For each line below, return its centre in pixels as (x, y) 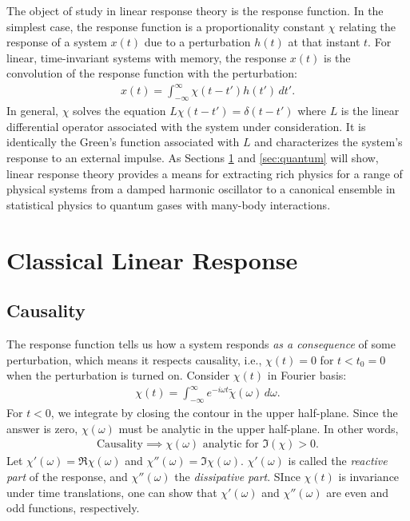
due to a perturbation (197, 42)
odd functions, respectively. (73, 508)
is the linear (370, 111)
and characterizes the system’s (328, 142)
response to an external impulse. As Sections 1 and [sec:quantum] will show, (193, 158)
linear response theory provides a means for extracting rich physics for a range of (205, 173)
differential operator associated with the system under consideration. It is (186, 126)
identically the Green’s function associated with (123, 142)
